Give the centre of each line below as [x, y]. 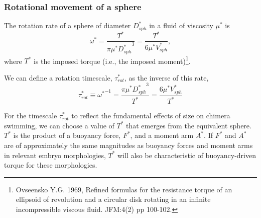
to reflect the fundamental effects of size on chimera [151, 116]
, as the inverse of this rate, [166, 77]
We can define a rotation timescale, [58, 77]
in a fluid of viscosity [181, 25]
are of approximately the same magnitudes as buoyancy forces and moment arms [128, 145]
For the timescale [31, 116]
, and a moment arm [162, 135]
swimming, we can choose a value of [59, 125]
